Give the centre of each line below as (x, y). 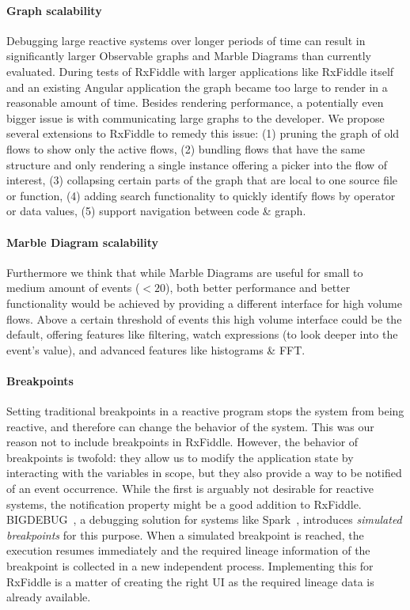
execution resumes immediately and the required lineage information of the (188, 550)
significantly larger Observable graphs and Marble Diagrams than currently (189, 56)
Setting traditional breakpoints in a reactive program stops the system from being (205, 411)
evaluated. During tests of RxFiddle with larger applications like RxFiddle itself (200, 71)
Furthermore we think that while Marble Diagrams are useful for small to (185, 272)
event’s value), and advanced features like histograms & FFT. (156, 349)
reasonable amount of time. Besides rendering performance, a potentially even (195, 102)
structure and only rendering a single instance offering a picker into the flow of (197, 164)
